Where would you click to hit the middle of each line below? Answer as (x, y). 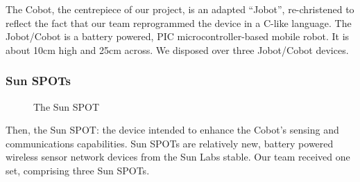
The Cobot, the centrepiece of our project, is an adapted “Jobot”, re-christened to (180, 9)
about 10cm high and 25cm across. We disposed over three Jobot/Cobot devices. (177, 49)
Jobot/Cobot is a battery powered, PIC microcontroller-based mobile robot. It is (178, 36)
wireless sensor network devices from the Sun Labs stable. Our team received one (178, 157)
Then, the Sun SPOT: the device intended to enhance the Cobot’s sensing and (172, 130)
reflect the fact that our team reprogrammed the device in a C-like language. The (179, 22)
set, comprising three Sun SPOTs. (78, 170)
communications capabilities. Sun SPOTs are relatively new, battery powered (170, 143)
